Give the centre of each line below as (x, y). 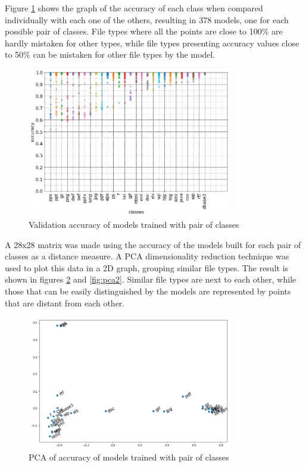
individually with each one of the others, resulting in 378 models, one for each (147, 19)
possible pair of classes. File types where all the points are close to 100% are (144, 31)
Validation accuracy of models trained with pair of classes (134, 224)
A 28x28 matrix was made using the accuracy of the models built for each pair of (153, 244)
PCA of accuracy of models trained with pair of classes (129, 457)
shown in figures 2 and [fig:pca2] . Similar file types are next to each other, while (151, 279)
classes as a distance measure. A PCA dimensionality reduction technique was (147, 256)
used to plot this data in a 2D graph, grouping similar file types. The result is (147, 267)
